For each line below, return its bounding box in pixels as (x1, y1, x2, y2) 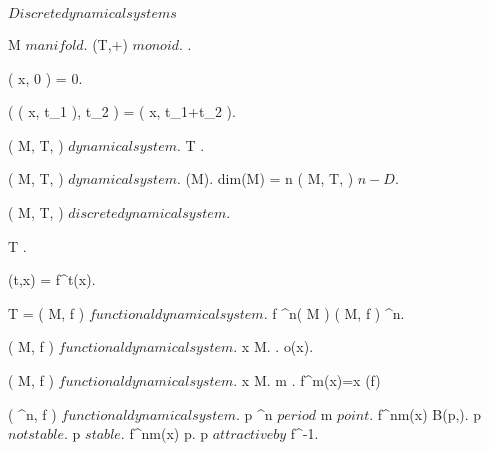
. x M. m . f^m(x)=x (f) (233, 369, 381, 390)
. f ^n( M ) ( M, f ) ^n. (263, 302, 405, 323)
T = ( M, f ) (8, 302, 85, 323)
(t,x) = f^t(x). (8, 269, 96, 290)
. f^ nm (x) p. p (120, 423, 209, 444)
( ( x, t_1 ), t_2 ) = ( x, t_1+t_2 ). (8, 101, 236, 122)
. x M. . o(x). (233, 336, 314, 357)
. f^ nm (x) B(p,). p (369, 403, 482, 424)
